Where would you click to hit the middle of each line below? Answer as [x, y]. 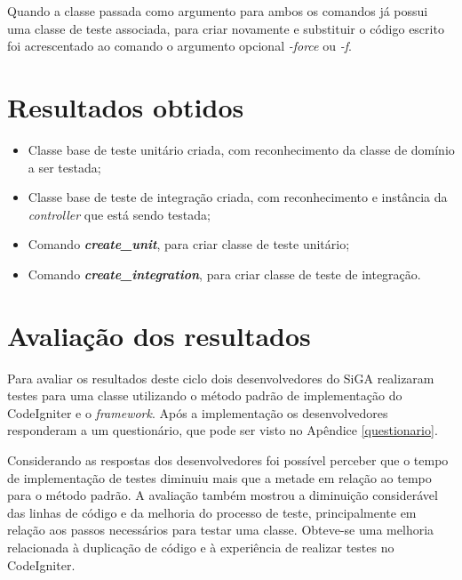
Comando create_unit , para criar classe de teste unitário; [189, 244]
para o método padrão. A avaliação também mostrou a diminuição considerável [223, 495]
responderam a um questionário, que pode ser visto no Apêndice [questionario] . [223, 430]
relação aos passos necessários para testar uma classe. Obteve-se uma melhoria [221, 530]
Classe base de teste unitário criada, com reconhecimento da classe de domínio [241, 149]
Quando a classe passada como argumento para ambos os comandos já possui [218, 11]
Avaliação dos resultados [159, 335]
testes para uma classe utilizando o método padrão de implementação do [205, 395]
